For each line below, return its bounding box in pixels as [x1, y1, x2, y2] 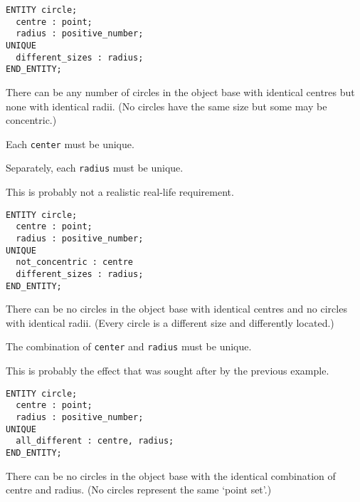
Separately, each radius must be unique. [6, 160, 184, 175]
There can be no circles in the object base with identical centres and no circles [6, 301, 347, 316]
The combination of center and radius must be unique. [6, 339, 252, 354]
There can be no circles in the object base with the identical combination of [6, 468, 336, 483]
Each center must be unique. [6, 136, 134, 151]
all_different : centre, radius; [16, 436, 174, 446]
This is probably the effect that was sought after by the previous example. [6, 363, 329, 378]
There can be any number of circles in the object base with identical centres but [6, 84, 355, 99]
